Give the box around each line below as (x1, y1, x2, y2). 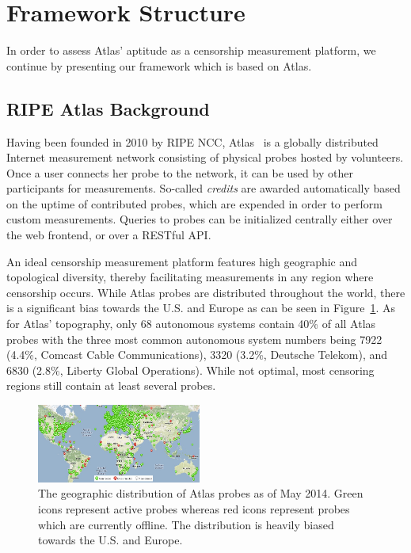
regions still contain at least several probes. (6, 377, 216, 394)
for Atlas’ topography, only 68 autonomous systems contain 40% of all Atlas (6, 315, 376, 332)
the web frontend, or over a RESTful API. (6, 227, 211, 243)
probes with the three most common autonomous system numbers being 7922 (6, 330, 382, 347)
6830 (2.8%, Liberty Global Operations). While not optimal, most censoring (6, 361, 375, 378)
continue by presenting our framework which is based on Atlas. (6, 57, 312, 74)
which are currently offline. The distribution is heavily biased (38, 516, 334, 532)
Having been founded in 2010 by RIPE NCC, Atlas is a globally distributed (6, 133, 379, 150)
